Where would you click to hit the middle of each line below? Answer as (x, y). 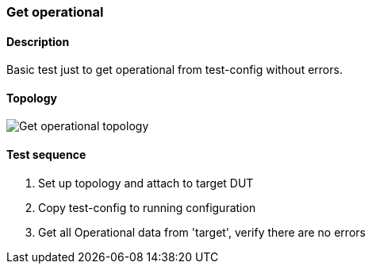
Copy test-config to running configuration (147, 207)
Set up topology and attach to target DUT (146, 183)
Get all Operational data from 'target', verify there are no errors (202, 232)
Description (38, 41)
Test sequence (46, 155)
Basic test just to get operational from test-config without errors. (174, 70)
